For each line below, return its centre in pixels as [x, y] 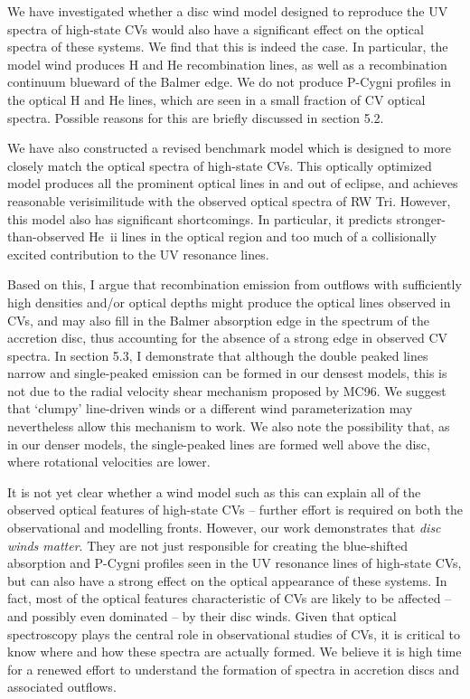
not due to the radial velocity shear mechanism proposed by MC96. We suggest [227, 390]
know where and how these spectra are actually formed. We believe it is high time [235, 652]
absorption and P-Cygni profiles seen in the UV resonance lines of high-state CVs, [235, 563]
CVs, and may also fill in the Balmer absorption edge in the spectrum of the [218, 320]
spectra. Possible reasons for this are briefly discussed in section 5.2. [196, 117]
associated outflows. [62, 687]
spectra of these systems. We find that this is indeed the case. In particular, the [228, 47]
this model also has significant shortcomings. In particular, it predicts [200, 218]
